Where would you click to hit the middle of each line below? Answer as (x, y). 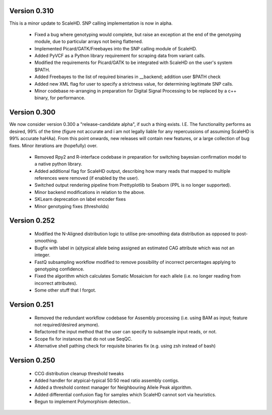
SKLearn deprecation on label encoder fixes (80, 199)
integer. (42, 255)
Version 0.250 (32, 360)
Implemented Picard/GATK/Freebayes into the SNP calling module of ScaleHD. (116, 48)
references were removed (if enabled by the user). (87, 178)
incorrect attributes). (56, 283)
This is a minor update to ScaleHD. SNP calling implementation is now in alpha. (91, 23)
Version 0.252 (32, 221)
